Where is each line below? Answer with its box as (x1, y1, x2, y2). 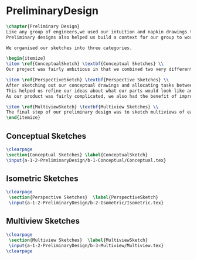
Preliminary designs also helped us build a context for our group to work (6, 34, 195, 40)
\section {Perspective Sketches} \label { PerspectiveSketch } (8, 194, 159, 200)
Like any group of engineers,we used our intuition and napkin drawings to (6, 29, 195, 35)
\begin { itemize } (6, 56, 46, 61)
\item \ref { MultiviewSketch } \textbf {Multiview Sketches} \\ (6, 104, 159, 110)
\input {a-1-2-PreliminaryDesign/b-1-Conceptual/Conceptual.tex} (6, 157, 167, 163)
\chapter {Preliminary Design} (6, 23, 80, 29)
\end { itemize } (6, 115, 41, 121)
